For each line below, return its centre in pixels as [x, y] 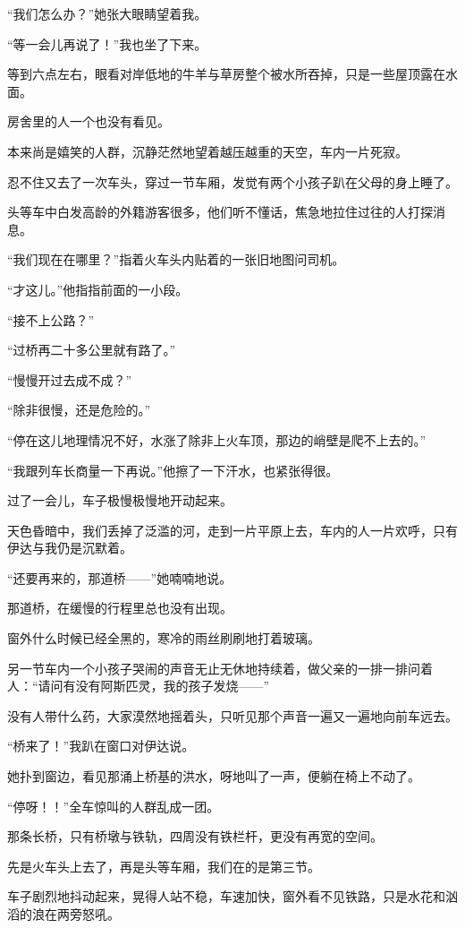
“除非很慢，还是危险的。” [79, 410]
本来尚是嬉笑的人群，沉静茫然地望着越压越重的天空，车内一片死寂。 [207, 151]
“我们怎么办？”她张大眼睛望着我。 [107, 13]
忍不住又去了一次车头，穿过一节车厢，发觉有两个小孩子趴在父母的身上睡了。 [232, 181]
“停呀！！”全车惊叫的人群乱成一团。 [114, 806]
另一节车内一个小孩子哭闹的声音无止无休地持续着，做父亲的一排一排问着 [220, 668]
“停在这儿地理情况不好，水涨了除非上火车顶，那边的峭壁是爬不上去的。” [217, 439]
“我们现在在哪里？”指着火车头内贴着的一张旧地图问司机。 [176, 259]
